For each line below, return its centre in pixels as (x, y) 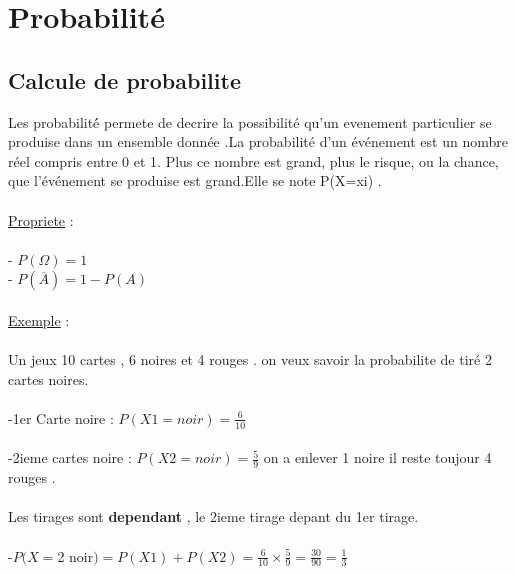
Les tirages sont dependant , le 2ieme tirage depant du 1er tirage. (213, 516)
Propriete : (41, 219)
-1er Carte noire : (61, 417)
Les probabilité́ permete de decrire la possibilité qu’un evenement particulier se (250, 121)
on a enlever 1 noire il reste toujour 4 (377, 457)
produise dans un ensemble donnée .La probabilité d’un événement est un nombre (258, 141)
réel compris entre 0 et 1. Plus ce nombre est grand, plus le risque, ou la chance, (253, 160)
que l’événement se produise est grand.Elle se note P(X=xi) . (195, 180)
